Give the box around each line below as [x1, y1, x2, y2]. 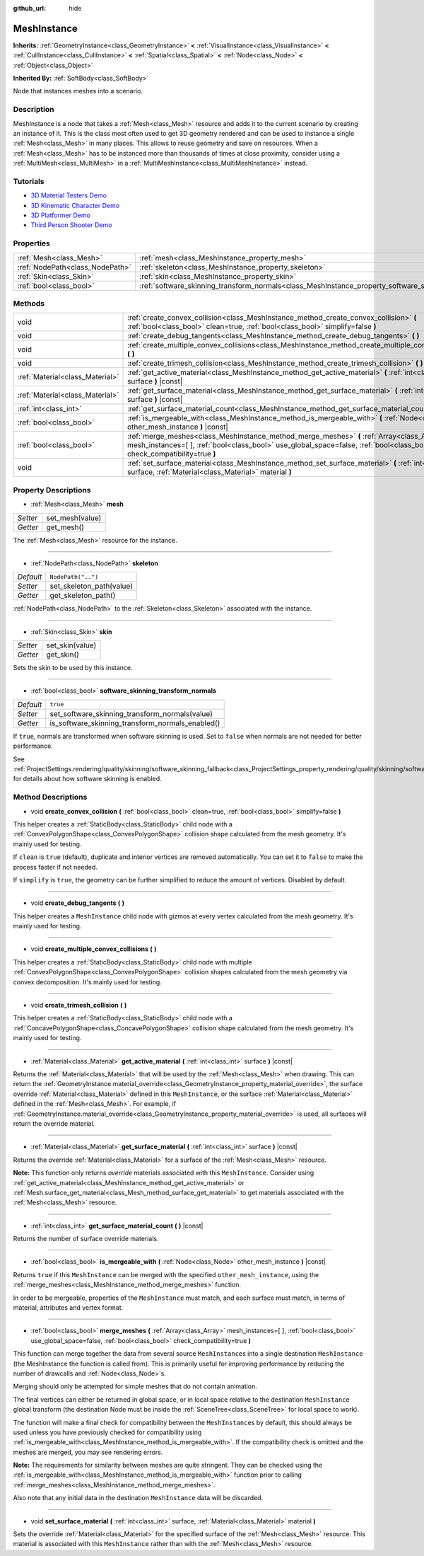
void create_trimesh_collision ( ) [30, 1001, 127, 1010]
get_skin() [46, 650, 79, 659]
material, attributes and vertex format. [13, 1303, 124, 1312]
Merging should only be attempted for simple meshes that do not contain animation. [13, 1382, 257, 1390]
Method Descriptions [13, 793, 88, 802]
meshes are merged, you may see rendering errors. [13, 1448, 163, 1456]
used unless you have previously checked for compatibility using [13, 1428, 202, 1436]
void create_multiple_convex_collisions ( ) [30, 945, 157, 953]
